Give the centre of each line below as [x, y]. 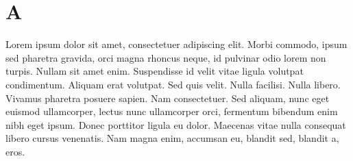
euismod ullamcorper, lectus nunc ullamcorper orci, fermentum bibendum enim [172, 111]
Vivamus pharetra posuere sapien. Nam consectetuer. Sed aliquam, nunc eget [168, 98]
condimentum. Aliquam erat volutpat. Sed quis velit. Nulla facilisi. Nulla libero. [173, 84]
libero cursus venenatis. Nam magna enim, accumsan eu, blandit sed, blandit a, [172, 138]
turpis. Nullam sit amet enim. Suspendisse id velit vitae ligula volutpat [155, 71]
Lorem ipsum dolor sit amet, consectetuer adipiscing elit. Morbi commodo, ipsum [176, 44]
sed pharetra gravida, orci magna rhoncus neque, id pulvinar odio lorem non [166, 57]
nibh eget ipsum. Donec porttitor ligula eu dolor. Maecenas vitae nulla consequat [176, 124]
